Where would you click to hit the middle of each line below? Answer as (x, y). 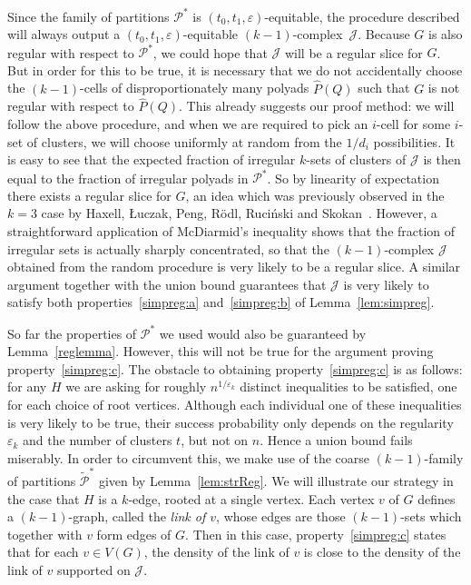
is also (445, 34)
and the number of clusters (98, 440)
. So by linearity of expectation (353, 178)
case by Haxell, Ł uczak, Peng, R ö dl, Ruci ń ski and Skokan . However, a (239, 213)
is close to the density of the (382, 552)
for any (27, 387)
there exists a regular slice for (89, 195)
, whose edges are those (281, 516)
